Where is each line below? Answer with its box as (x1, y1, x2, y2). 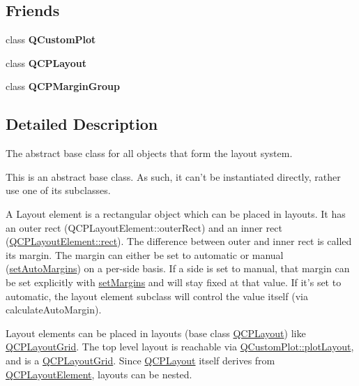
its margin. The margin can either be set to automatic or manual (6, 247, 284, 262)
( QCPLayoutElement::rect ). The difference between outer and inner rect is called (6, 234, 352, 248)
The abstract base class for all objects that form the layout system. (6, 146, 293, 161)
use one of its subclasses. (6, 183, 111, 198)
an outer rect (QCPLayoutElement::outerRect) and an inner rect (6, 220, 282, 235)
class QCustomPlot (6, 32, 96, 47)
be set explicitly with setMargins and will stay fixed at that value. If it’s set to (6, 274, 342, 289)
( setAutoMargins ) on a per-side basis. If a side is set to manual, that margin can (6, 261, 350, 276)
